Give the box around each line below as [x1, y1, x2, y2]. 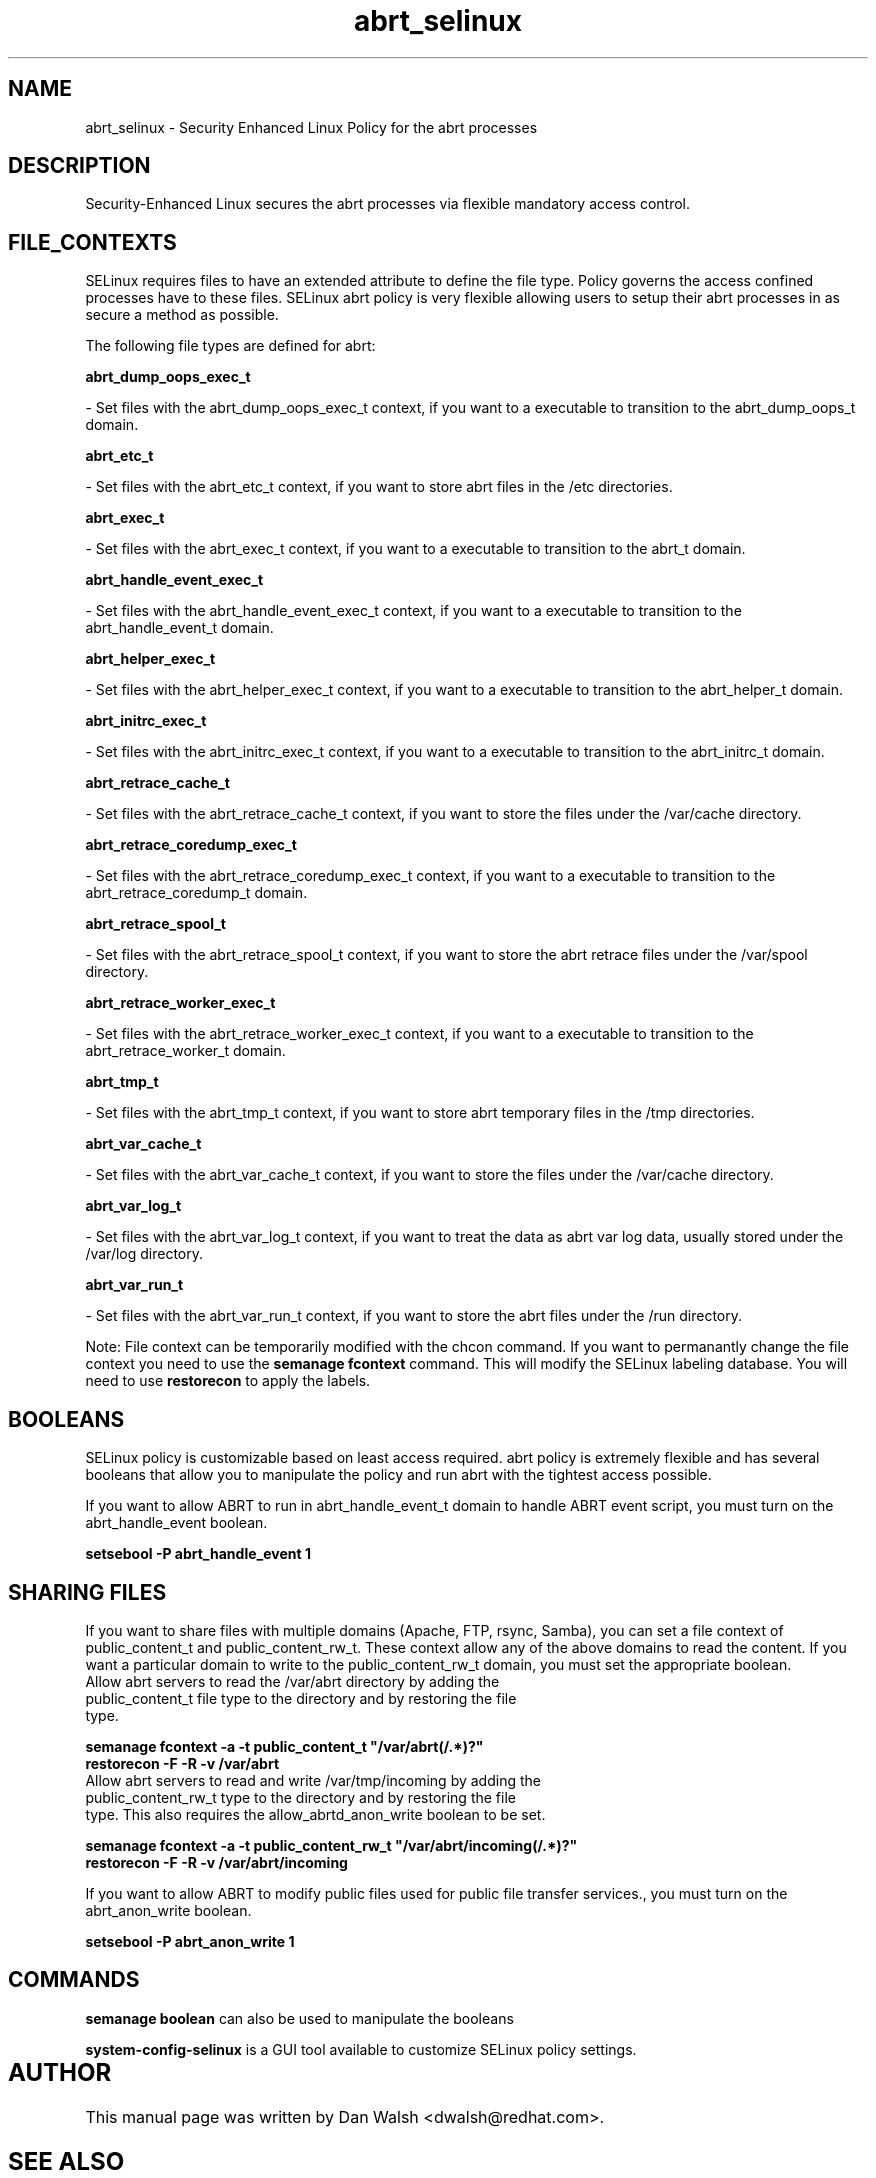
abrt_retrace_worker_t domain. [85, 1042, 286, 1060]
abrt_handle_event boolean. [85, 1514, 268, 1532]
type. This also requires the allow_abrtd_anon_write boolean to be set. [85, 1805, 546, 1823]
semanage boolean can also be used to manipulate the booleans [85, 2009, 514, 2027]
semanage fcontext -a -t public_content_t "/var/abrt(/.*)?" [85, 1737, 484, 1755]
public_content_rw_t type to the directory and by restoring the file [85, 1788, 516, 1806]
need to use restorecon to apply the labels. [85, 1372, 371, 1390]
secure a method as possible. [85, 306, 279, 324]
